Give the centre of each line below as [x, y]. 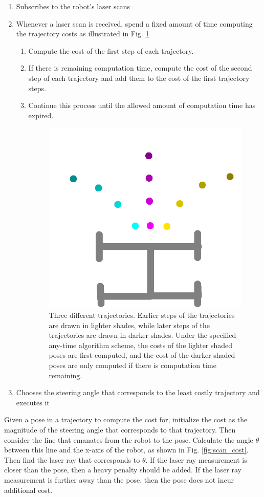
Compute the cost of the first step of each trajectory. [111, 50]
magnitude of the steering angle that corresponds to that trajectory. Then [120, 430]
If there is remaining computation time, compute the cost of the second [140, 68]
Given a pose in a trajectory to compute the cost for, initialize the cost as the [126, 419]
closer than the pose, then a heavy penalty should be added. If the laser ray [123, 470]
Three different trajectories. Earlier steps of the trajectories [142, 315]
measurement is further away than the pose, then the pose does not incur [119, 480]
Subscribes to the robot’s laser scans [73, 6]
